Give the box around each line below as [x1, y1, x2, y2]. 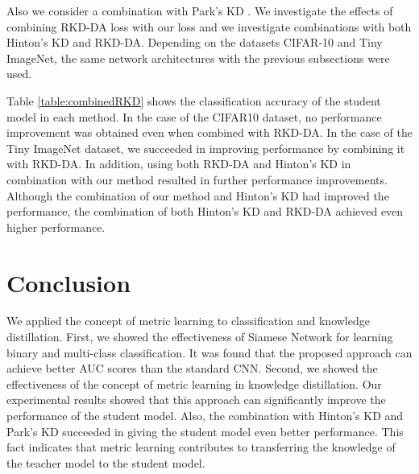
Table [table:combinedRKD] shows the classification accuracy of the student [6, 92, 381, 109]
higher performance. [6, 218, 106, 235]
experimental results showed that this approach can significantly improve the [6, 391, 386, 408]
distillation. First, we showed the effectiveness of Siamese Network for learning [6, 328, 393, 345]
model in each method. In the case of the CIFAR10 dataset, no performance [6, 108, 382, 125]
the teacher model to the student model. [6, 454, 205, 471]
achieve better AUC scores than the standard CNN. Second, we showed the [6, 360, 378, 377]
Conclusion [6, 266, 131, 299]
